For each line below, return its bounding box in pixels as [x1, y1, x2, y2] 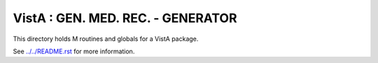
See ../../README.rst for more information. [13, 47, 135, 55]
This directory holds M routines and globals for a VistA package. [13, 35, 199, 43]
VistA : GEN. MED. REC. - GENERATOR [13, 10, 237, 26]
